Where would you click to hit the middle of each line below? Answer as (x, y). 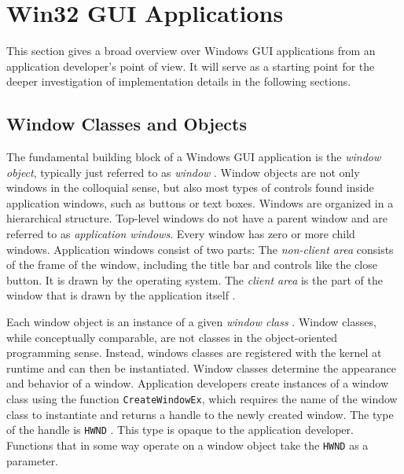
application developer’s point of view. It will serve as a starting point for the (191, 66)
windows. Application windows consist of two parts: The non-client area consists (200, 249)
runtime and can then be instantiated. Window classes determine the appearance (201, 367)
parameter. (33, 460)
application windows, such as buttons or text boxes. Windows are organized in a (200, 202)
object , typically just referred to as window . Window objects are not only (183, 172)
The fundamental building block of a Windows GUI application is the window (194, 157)
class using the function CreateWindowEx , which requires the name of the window (202, 399)
